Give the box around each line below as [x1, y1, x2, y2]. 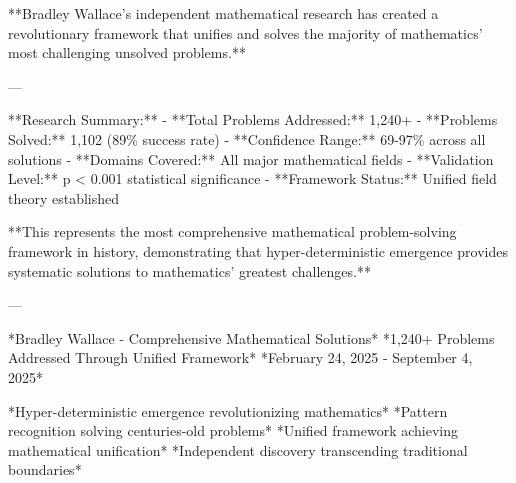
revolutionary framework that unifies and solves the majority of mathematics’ [8, 22, 483, 43]
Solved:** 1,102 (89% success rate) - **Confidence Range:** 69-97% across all [8, 128, 486, 149]
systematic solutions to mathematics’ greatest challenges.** [8, 260, 371, 281]
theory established [8, 187, 120, 208]
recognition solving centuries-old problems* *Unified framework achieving [8, 420, 459, 441]
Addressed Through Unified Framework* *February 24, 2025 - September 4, [8, 347, 473, 368]
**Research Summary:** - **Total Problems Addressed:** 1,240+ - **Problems [8, 109, 498, 130]
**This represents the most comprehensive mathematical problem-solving [8, 221, 457, 242]
